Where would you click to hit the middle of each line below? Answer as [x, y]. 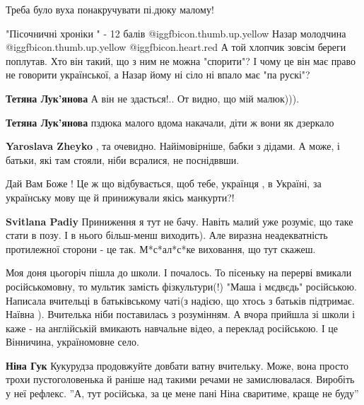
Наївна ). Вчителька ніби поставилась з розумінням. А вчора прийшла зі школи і [181, 314]
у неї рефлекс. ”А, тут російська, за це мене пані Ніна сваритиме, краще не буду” [182, 393]
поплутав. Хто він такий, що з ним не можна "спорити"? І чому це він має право [181, 60]
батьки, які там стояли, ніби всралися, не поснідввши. [123, 159]
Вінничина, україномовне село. [72, 342]
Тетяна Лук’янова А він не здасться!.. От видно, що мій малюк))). [153, 98]
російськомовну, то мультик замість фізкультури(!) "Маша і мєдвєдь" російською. [181, 286]
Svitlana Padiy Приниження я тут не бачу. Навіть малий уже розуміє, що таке [180, 221]
